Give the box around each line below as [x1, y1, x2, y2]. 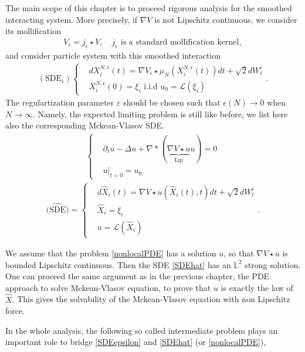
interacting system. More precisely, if [5, 13, 138, 25]
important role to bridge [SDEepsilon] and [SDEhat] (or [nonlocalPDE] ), [5, 336, 266, 348]
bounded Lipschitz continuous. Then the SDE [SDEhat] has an [5, 258, 231, 270]
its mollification [5, 25, 61, 37]
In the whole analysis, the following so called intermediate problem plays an [5, 324, 278, 336]
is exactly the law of [221, 281, 293, 293]
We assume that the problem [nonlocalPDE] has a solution [5, 247, 216, 259]
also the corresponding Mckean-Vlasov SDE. [5, 119, 164, 131]
